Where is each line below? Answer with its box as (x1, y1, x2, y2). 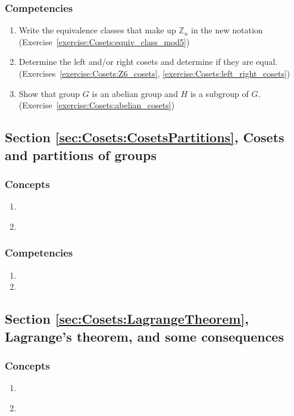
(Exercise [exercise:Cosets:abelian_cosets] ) (18, 99, 175, 111)
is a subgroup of (190, 87, 249, 99)
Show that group (18, 87, 80, 99)
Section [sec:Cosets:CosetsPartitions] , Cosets (5, 128, 284, 146)
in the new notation (191, 24, 263, 36)
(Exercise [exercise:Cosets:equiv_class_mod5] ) (18, 35, 190, 48)
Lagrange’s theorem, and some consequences (5, 327, 284, 345)
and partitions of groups (5, 145, 157, 164)
